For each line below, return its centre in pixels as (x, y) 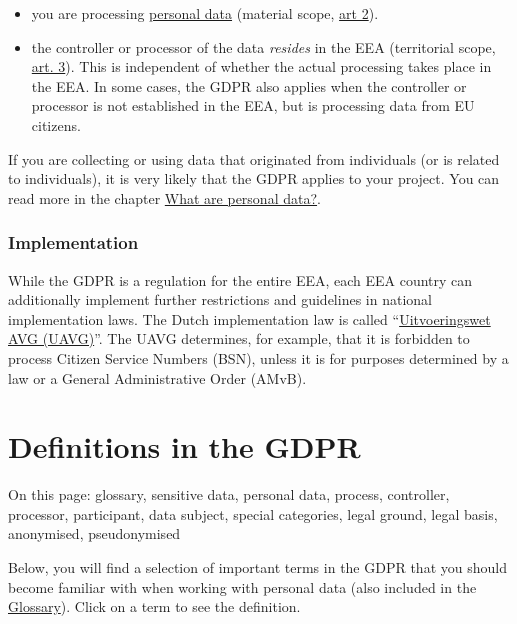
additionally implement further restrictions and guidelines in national (220, 299)
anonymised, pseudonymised (94, 533)
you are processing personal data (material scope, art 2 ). (205, 13)
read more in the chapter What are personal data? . (164, 197)
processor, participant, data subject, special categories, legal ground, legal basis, (253, 513)
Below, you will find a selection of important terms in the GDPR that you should (257, 567)
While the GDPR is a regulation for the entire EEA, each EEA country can (240, 279)
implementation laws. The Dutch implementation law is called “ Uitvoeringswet (249, 318)
